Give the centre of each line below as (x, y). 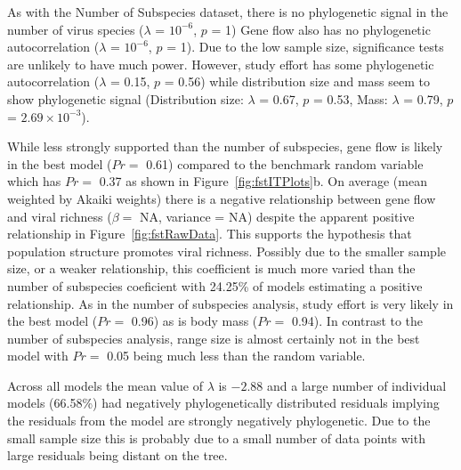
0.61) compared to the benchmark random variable (285, 163)
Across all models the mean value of (105, 385)
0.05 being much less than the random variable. (236, 356)
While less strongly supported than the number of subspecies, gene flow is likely (225, 146)
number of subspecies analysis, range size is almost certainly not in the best (214, 338)
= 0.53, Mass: (350, 98)
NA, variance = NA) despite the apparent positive (277, 216)
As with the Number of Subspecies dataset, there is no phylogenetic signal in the (228, 12)
